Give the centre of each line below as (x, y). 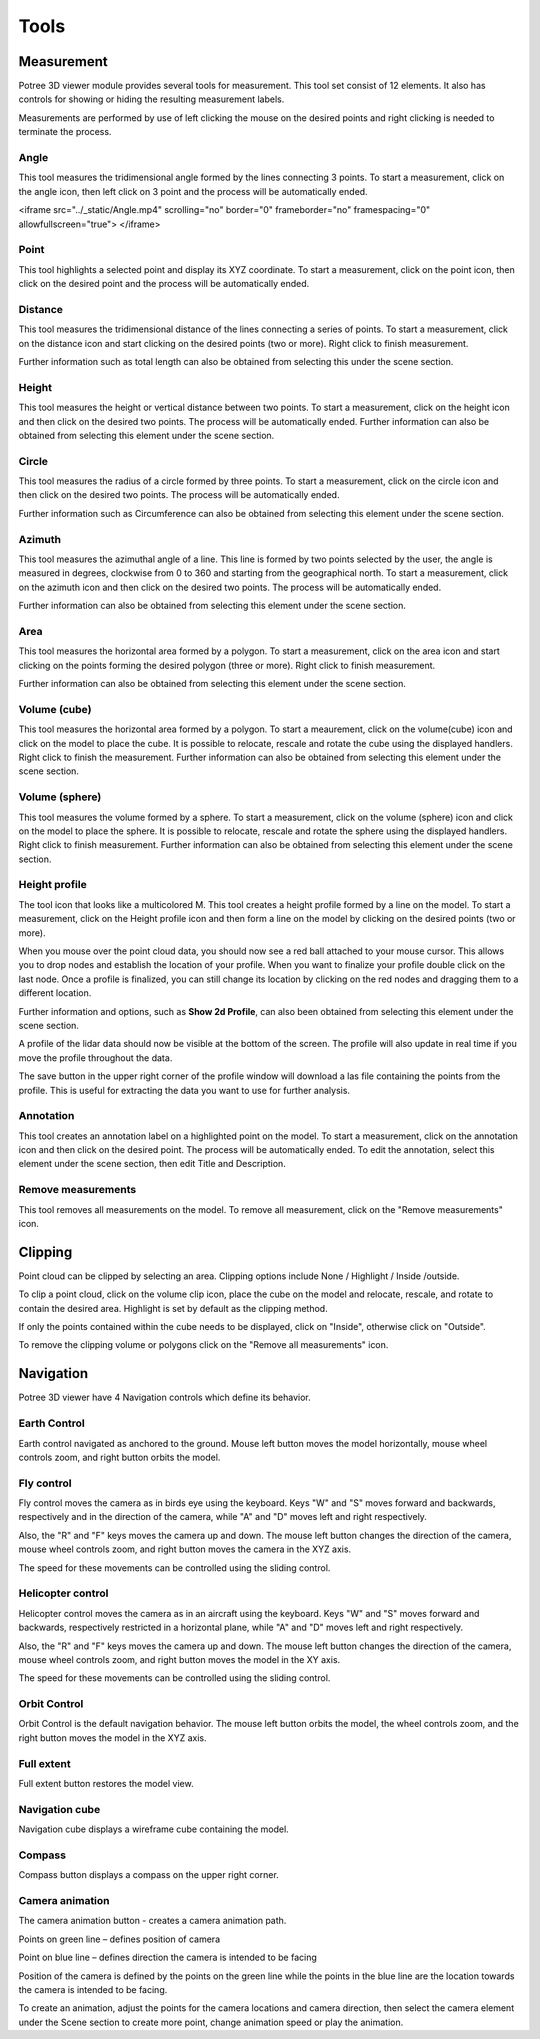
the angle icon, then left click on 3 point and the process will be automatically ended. (193, 191)
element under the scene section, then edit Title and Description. (152, 1164)
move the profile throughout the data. (95, 1057)
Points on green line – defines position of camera (119, 1939)
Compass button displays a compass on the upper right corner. (148, 1875)
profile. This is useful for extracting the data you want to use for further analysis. (184, 1090)
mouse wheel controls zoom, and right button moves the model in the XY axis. (179, 1659)
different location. (55, 993)
